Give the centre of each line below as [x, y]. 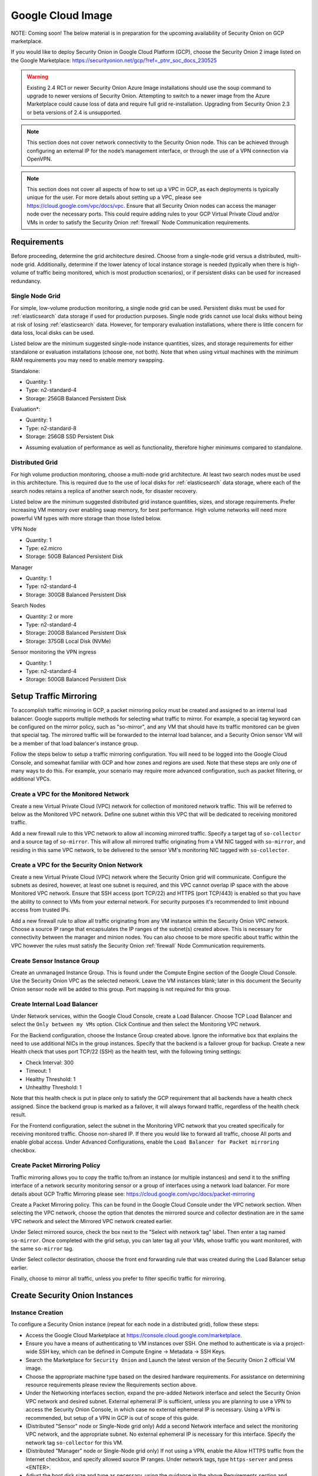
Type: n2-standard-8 [51, 428]
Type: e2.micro [44, 548]
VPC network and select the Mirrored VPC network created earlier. [92, 1221]
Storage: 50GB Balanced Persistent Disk [74, 556]
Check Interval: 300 [49, 1062]
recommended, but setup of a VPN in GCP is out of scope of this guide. [112, 1418]
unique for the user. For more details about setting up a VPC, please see [114, 197]
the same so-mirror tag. [42, 1248]
